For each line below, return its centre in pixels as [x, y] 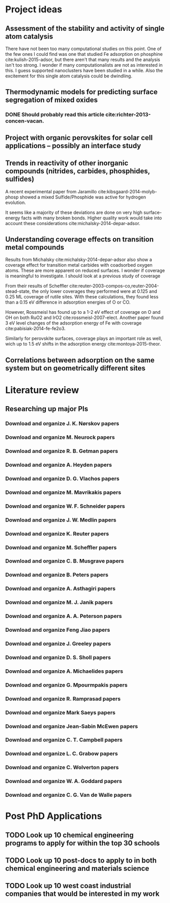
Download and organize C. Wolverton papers [62, 768]
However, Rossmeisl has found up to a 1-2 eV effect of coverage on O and [83, 312]
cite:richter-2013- [128, 115]
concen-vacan [24, 121]
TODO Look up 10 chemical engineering [69, 835]
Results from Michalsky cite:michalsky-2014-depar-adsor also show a [79, 259]
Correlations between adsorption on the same [80, 360]
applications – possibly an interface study [73, 145]
